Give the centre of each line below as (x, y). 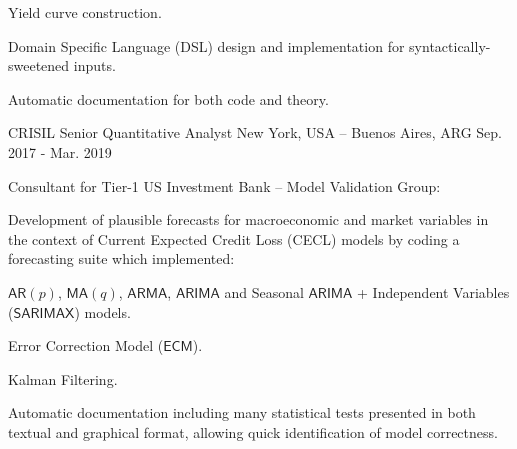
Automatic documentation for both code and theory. (168, 98)
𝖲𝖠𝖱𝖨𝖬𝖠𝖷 (44, 313)
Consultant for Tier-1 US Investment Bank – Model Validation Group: (224, 185)
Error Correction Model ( (86, 345)
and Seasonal (264, 291)
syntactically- (450, 45)
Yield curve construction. (85, 12)
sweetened (39, 65)
